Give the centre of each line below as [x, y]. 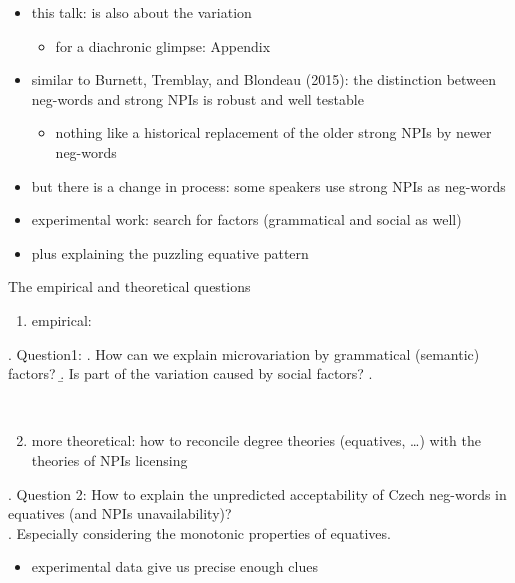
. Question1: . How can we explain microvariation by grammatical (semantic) [244, 353]
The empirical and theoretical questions [129, 286]
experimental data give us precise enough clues [174, 566]
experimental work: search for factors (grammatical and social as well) [246, 219]
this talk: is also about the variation [141, 12]
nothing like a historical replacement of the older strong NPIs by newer [273, 132]
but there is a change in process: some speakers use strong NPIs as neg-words [268, 185]
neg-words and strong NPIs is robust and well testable [197, 98]
